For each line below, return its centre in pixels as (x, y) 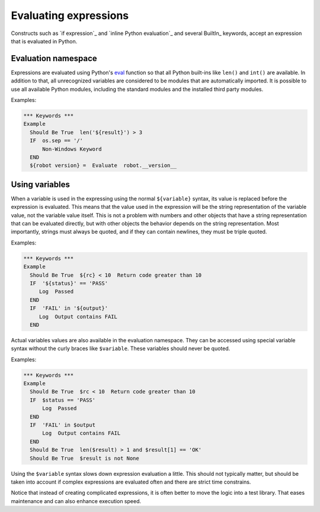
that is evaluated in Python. (44, 41)
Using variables (41, 184)
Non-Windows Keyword (72, 149)
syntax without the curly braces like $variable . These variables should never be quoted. (121, 349)
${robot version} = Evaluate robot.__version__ (103, 166)
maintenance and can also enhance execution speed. (76, 501)
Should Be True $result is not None (84, 458)
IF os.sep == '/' (56, 141)
